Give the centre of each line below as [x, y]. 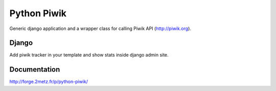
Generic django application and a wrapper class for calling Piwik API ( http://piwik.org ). [100, 28]
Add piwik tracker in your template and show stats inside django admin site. [89, 55]
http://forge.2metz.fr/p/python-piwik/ [49, 82]
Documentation [35, 69]
